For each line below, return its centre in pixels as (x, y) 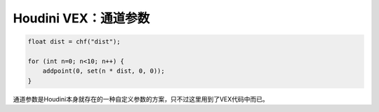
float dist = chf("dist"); (74, 42)
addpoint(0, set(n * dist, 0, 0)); (104, 71)
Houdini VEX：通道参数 (81, 18)
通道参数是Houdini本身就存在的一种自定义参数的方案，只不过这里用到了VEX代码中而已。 (141, 99)
